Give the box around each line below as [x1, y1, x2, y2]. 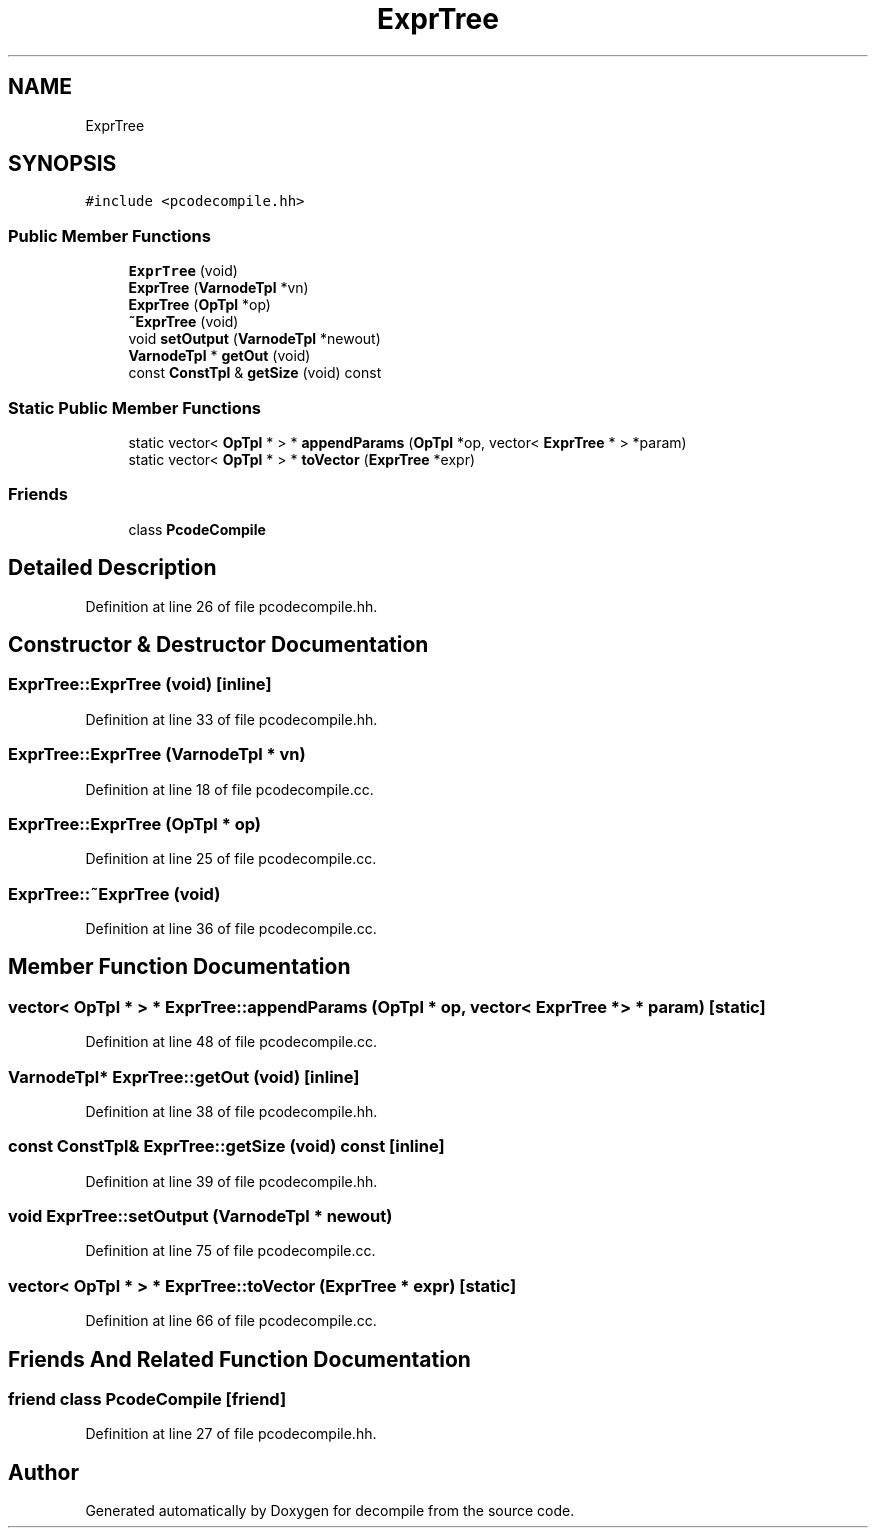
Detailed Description [8, 555, 217, 581]
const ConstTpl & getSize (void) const [128, 364, 382, 382]
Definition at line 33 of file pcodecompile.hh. [85, 710, 378, 728]
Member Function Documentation [8, 954, 351, 980]
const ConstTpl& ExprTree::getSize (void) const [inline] [8, 1136, 445, 1157]
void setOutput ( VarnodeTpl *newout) [128, 330, 381, 348]
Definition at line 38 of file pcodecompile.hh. [85, 1102, 378, 1120]
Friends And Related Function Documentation [8, 1346, 471, 1372]
